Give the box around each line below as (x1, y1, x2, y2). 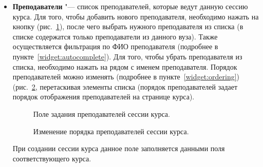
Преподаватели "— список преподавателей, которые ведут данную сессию (12, 1, 248, 11)
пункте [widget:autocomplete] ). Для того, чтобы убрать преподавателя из (12, 51, 242, 61)
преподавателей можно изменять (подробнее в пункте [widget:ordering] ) (12, 71, 240, 82)
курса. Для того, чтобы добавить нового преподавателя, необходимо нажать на (12, 11, 259, 22)
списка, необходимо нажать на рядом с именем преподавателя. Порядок (12, 61, 237, 72)
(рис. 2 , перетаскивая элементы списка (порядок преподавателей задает (12, 81, 238, 92)
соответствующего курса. (12, 153, 91, 163)
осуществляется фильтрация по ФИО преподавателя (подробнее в (12, 41, 218, 52)
